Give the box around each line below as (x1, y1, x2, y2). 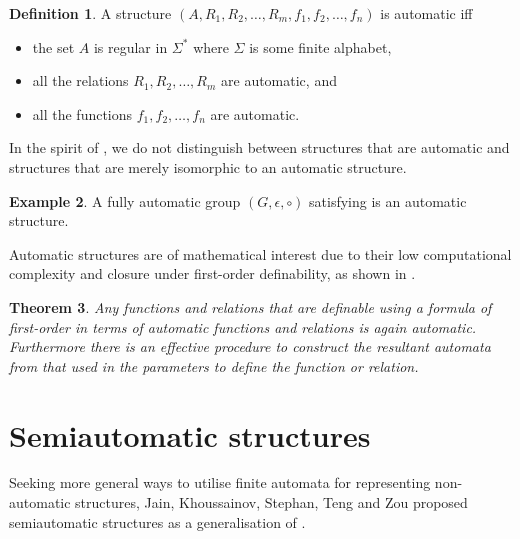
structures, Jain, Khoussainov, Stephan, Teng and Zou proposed (75, 492, 468, 513)
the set (32, 36, 75, 57)
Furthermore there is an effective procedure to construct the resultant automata (9, 336, 491, 357)
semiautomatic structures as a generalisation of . (9, 511, 306, 532)
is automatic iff (380, 3, 473, 23)
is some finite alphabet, (249, 36, 392, 57)
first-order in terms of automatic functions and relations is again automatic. (9, 316, 477, 337)
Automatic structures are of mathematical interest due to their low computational (9, 243, 512, 264)
